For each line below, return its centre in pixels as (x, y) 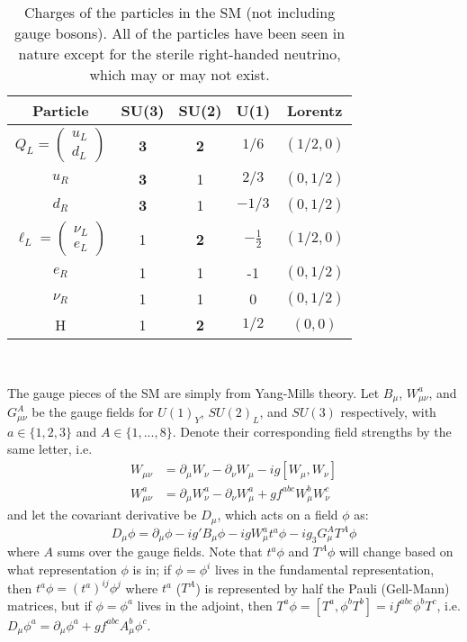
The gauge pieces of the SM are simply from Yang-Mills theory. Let (193, 392)
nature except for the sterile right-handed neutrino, (180, 54)
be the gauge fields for (93, 412)
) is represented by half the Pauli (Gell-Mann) (323, 588)
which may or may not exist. (180, 74)
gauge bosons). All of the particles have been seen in (180, 33)
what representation (62, 570)
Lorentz (314, 110)
